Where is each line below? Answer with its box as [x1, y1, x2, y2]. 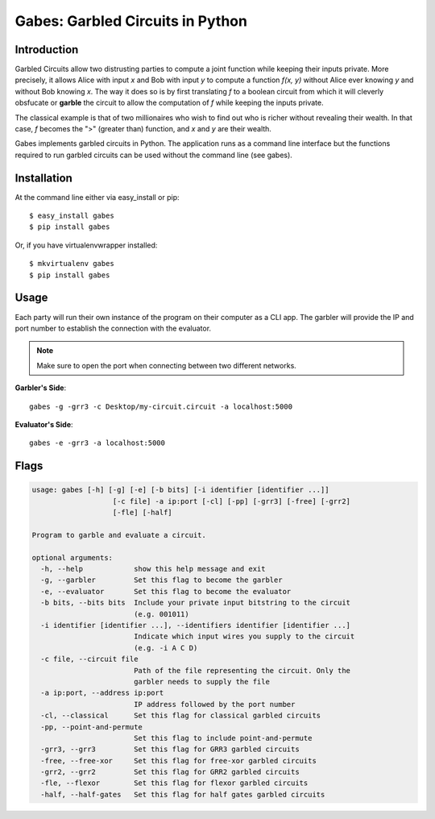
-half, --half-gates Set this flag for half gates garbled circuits [40, 790, 325, 799]
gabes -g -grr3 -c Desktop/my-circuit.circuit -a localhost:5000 [29, 401, 293, 411]
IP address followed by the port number [133, 700, 296, 709]
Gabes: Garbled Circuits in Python [14, 12, 247, 30]
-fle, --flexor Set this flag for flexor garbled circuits [40, 779, 309, 788]
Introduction [14, 43, 79, 56]
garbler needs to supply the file [133, 677, 270, 686]
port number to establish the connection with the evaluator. [14, 323, 212, 333]
